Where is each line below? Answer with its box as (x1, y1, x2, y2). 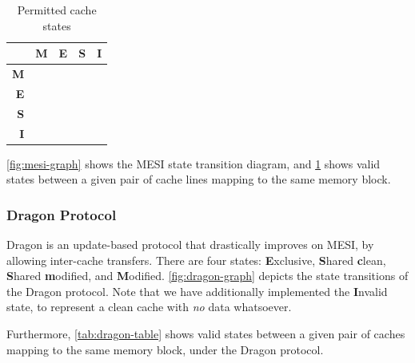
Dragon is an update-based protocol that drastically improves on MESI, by (6, 236, 374, 253)
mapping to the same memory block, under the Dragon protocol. (6, 341, 324, 357)
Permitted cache (17, 2, 97, 18)
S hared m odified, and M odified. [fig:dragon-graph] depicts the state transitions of (6, 267, 409, 284)
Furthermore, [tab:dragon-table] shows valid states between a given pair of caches (6, 326, 405, 342)
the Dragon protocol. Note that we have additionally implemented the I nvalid (6, 282, 388, 299)
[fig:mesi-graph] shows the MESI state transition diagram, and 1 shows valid (6, 155, 381, 172)
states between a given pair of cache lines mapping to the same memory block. (6, 171, 391, 187)
